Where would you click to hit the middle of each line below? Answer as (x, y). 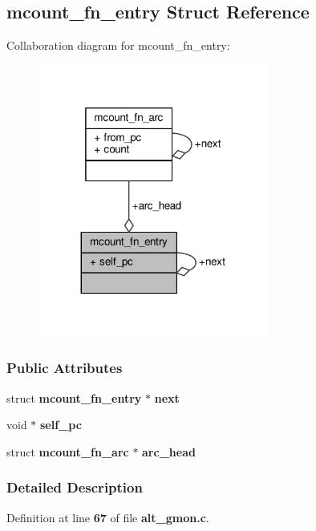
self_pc (61, 425)
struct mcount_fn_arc (68, 451)
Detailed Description (75, 487)
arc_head (169, 451)
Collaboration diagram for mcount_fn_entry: (118, 45)
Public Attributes (65, 368)
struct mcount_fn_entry (74, 397)
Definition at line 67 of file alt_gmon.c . (108, 517)
